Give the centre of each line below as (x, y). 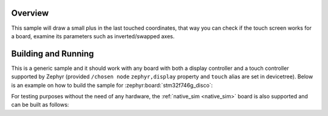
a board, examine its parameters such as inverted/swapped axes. (93, 36)
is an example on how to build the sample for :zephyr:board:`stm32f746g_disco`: (112, 85)
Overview (30, 13)
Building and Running (53, 54)
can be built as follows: (40, 105)
